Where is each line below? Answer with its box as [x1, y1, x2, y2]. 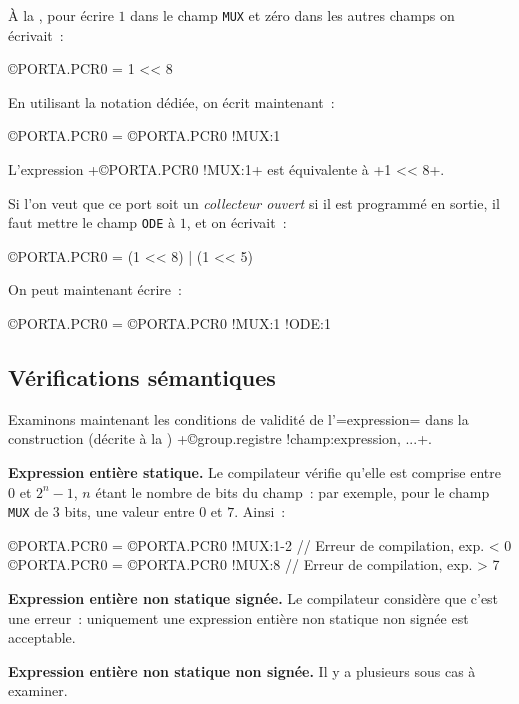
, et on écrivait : [186, 212, 287, 233]
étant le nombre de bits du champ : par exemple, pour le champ [95, 481, 490, 502]
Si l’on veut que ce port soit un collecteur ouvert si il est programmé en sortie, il [8, 192, 500, 213]
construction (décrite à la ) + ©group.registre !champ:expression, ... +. [8, 428, 432, 449]
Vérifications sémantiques [8, 362, 276, 393]
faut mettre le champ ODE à [8, 212, 175, 233]
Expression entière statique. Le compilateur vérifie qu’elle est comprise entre [8, 462, 501, 483]
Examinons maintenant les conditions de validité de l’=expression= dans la [8, 408, 469, 429]
